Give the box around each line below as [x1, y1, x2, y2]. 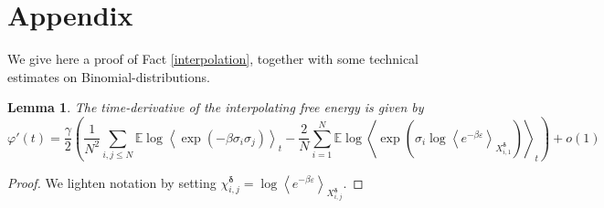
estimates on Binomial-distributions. [7, 67, 210, 86]
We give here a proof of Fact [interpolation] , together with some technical [7, 49, 419, 68]
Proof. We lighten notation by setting [7, 172, 217, 192]
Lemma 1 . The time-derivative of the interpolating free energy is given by [7, 98, 424, 117]
